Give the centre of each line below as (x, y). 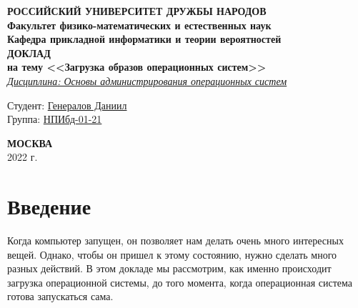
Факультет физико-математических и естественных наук (139, 25)
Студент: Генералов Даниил (67, 105)
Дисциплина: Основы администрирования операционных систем (147, 80)
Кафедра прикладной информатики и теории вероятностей (144, 39)
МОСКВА (30, 143)
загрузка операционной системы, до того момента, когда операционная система (180, 282)
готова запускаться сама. (60, 296)
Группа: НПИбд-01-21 (55, 119)
